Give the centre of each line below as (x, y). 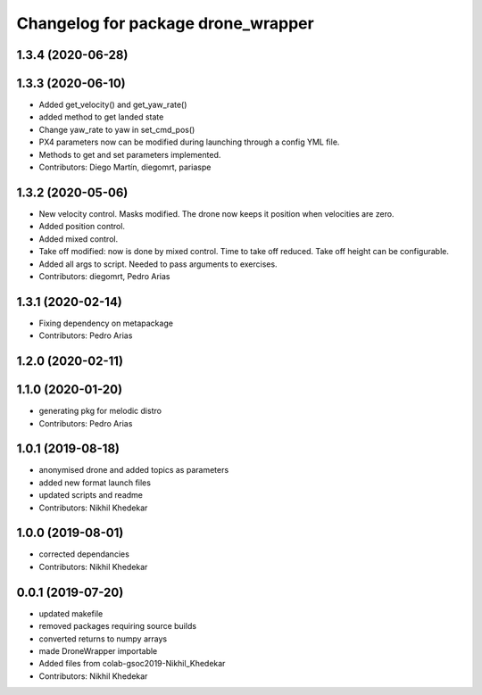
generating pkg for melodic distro (100, 411)
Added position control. (82, 227)
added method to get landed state (101, 117)
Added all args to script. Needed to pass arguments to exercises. (158, 264)
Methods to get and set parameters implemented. (130, 154)
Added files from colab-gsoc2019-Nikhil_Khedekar (132, 664)
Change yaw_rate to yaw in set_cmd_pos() (117, 129)
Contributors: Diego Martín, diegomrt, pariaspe (125, 167)
